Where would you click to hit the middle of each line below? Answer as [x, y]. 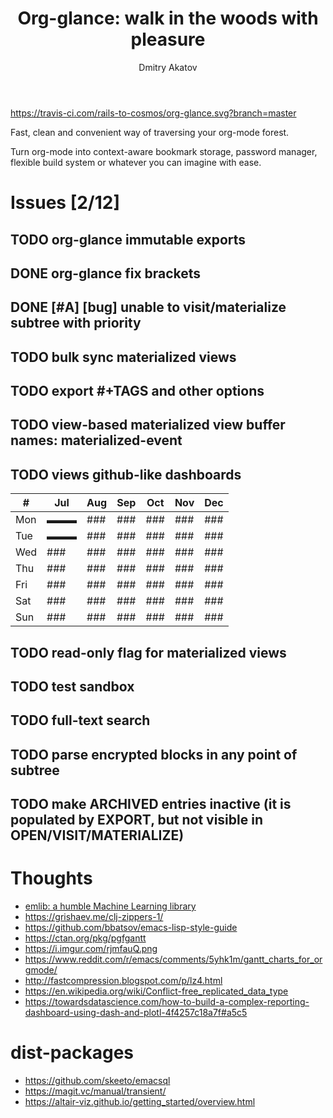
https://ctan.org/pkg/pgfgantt [85, 938]
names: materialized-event [96, 440]
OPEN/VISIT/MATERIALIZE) [97, 835]
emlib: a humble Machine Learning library [110, 906]
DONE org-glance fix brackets [106, 273]
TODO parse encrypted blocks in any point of [154, 754]
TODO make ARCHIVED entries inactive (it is [151, 804]
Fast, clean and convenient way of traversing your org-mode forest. [150, 132]
